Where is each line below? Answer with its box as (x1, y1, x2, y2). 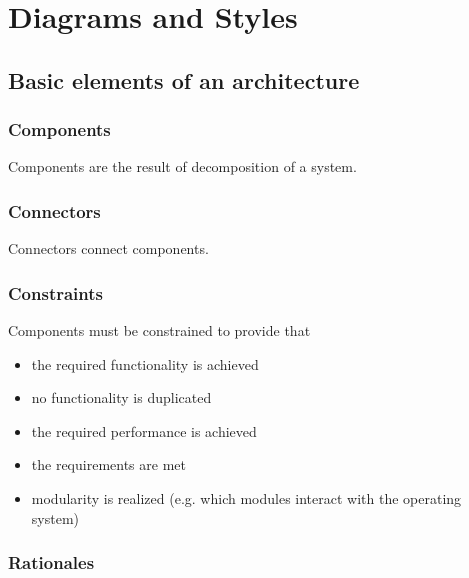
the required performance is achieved (31, 420, 257, 441)
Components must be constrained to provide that (8, 320, 311, 340)
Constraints (8, 280, 103, 305)
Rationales (8, 550, 95, 575)
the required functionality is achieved (31, 353, 259, 374)
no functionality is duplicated (31, 387, 212, 408)
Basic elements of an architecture (8, 64, 360, 95)
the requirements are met (31, 454, 186, 475)
